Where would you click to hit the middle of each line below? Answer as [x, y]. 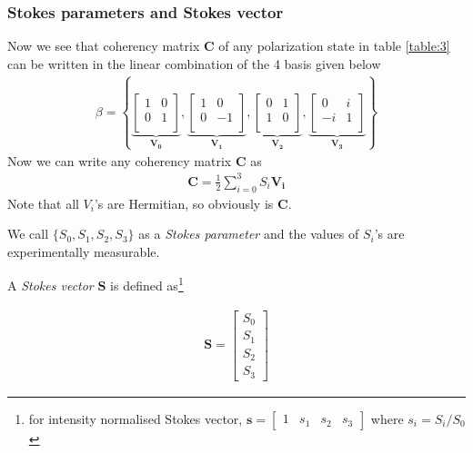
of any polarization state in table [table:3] [334, 46]
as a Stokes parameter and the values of [249, 234]
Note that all [43, 203]
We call [28, 234]
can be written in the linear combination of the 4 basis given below [194, 63]
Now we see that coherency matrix [104, 46]
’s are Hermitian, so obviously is [184, 203]
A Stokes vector [50, 285]
